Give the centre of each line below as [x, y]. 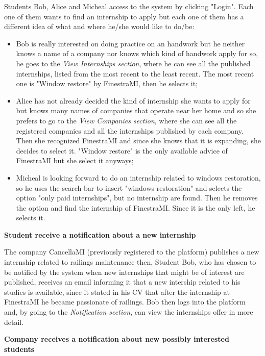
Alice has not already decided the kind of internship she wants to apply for [133, 100]
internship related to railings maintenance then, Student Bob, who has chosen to [130, 262]
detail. [14, 322]
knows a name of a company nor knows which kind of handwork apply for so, [137, 53]
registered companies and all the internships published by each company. [130, 130]
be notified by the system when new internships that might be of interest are [124, 272]
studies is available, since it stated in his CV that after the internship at [117, 291]
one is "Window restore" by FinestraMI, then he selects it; [107, 83]
